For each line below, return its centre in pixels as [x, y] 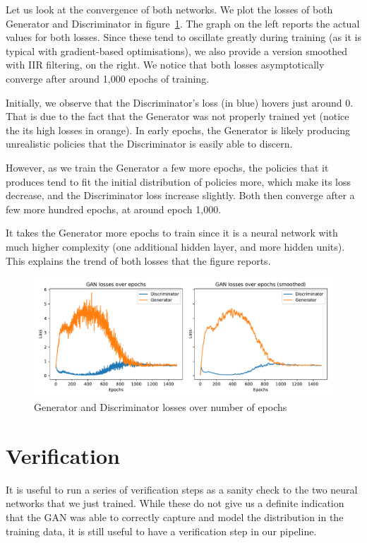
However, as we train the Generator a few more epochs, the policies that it [167, 167]
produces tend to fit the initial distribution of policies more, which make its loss [179, 181]
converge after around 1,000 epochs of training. [108, 78]
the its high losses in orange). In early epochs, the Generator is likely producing [178, 130]
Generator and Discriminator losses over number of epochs [161, 407]
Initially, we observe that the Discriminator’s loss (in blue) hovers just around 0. [180, 102]
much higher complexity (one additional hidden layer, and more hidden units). [175, 246]
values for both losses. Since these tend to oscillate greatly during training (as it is [183, 37]
